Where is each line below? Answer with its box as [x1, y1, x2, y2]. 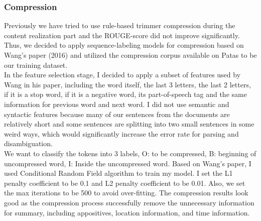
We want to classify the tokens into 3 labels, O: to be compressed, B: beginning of [4, 148, 256, 158]
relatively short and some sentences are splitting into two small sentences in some [4, 119, 254, 129]
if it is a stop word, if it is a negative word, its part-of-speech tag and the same [4, 89, 247, 99]
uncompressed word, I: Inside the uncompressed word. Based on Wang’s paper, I [4, 158, 251, 168]
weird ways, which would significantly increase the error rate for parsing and [4, 128, 239, 139]
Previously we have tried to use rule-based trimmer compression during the [4, 20, 235, 31]
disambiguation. [4, 138, 53, 149]
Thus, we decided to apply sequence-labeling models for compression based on [4, 40, 244, 50]
